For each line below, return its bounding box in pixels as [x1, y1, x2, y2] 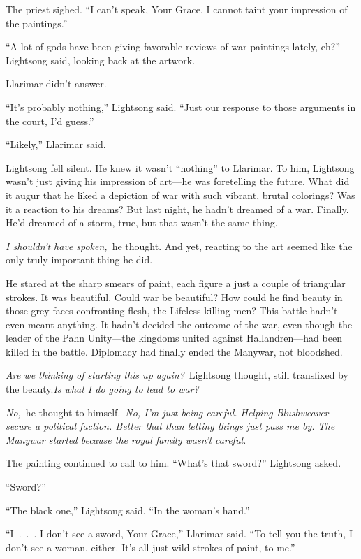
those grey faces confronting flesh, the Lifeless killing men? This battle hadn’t [6, 303, 338, 318]
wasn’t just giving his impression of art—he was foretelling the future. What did [6, 174, 350, 189]
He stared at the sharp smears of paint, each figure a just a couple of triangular [6, 275, 346, 290]
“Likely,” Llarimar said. [6, 137, 106, 152]
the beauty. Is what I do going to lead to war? [6, 382, 199, 396]
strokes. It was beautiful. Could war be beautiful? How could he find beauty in [6, 289, 343, 304]
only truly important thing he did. [6, 252, 153, 267]
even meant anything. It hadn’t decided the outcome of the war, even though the [6, 317, 353, 331]
